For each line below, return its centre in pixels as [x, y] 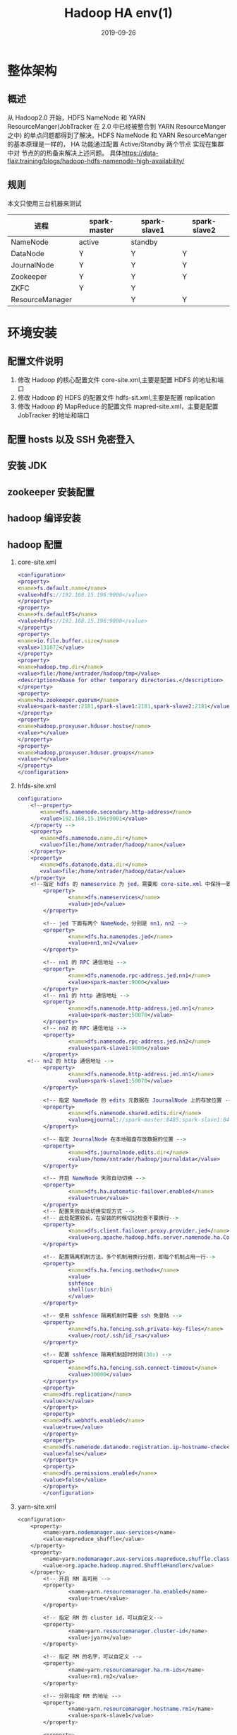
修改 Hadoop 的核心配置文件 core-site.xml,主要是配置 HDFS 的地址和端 [121, 379]
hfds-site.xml [37, 786]
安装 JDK [27, 466]
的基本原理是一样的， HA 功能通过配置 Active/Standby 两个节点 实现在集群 [116, 144]
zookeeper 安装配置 [51, 492]
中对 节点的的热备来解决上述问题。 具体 [65, 153]
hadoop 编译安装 [44, 518]
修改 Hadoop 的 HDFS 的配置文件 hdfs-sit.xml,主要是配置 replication [116, 397]
